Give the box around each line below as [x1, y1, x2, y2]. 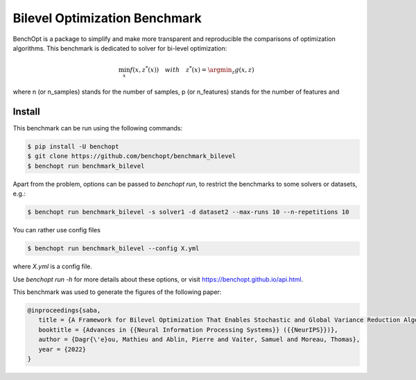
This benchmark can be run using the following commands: [12, 124, 183, 132]
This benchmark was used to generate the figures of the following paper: [12, 288, 222, 296]
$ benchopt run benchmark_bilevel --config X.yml [27, 245, 200, 252]
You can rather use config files [12, 226, 101, 234]
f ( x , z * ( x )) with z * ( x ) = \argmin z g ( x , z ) [130, 64, 254, 76]
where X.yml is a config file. [12, 262, 93, 270]
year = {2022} [38, 345, 87, 353]
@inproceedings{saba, [27, 306, 101, 314]
